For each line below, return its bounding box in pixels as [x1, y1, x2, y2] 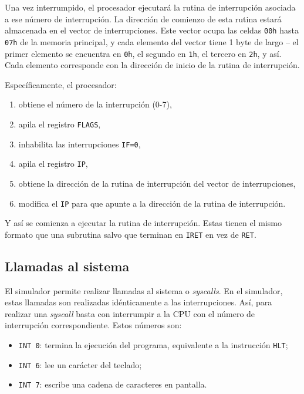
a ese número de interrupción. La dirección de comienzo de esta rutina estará [5, 12, 282, 25]
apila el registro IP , [18, 157, 88, 170]
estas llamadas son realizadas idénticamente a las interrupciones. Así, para [5, 296, 272, 308]
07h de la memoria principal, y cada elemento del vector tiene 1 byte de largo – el [5, 35, 299, 48]
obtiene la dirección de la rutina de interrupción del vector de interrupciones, [18, 177, 296, 189]
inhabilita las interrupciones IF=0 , [18, 137, 141, 150]
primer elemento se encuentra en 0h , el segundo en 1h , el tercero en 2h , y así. [5, 47, 282, 59]
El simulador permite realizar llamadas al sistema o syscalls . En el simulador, [5, 284, 283, 297]
